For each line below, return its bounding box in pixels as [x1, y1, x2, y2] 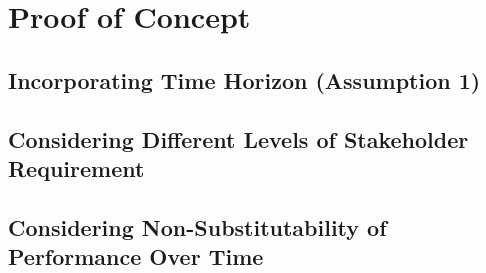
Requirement [8, 152, 145, 183]
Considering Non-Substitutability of [8, 211, 387, 242]
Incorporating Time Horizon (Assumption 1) [8, 64, 481, 95]
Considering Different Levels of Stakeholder [8, 123, 469, 154]
